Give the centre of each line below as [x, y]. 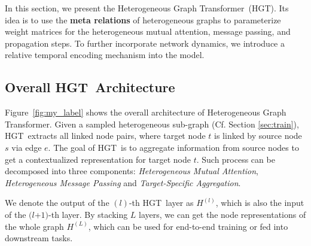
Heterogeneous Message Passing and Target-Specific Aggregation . [123, 182]
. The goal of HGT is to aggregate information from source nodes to [173, 147]
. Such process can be [236, 159]
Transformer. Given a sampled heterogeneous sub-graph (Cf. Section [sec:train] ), [152, 124]
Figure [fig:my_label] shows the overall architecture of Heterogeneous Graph [146, 112]
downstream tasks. [39, 238]
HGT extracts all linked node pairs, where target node [105, 136]
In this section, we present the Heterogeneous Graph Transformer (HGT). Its [147, 8]
